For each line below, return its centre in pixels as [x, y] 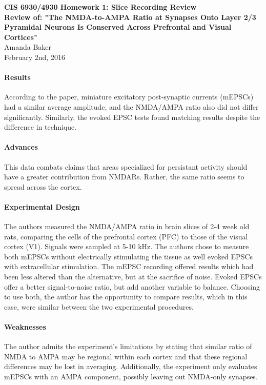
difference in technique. [40, 127]
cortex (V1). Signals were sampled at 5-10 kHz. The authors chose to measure [127, 246]
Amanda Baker [28, 47]
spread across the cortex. [43, 186]
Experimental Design [42, 206]
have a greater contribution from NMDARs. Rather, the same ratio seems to [124, 177]
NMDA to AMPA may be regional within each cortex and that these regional [126, 356]
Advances [21, 147]
